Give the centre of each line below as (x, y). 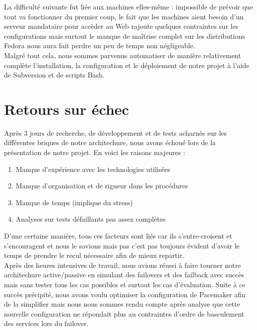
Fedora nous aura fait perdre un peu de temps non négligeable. (100, 45)
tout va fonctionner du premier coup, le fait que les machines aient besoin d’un (124, 16)
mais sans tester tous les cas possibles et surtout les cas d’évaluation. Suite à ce (125, 284)
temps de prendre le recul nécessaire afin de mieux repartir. (94, 255)
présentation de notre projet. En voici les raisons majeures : (95, 152)
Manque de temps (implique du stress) (74, 202)
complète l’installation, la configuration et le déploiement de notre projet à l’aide (127, 65)
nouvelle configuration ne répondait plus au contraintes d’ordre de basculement (124, 313)
